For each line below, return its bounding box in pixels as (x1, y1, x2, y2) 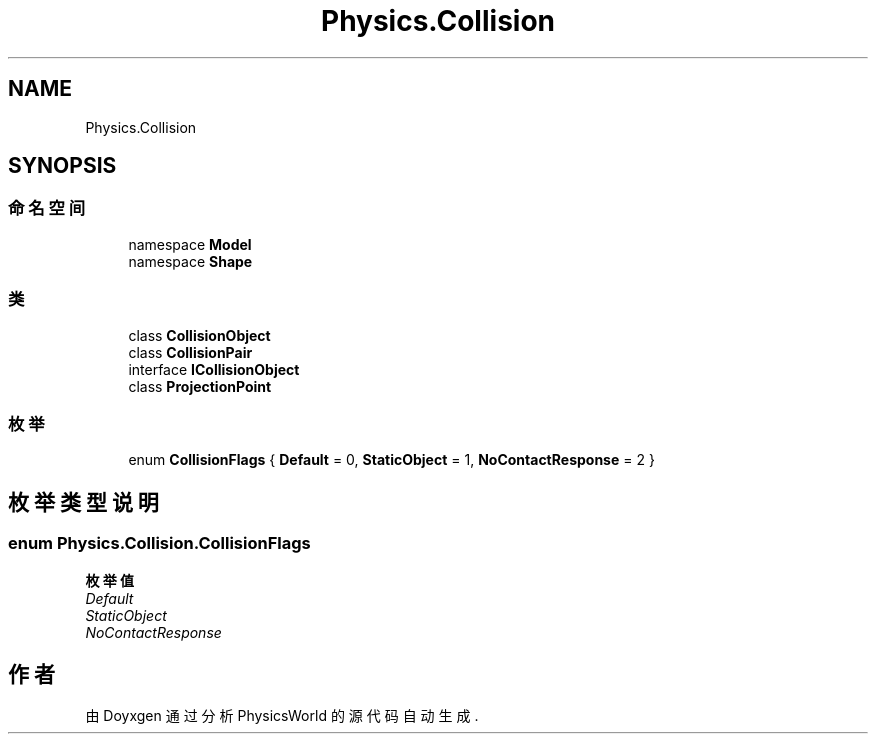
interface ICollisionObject (128, 360, 300, 378)
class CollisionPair (128, 343, 253, 361)
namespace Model (128, 235, 252, 253)
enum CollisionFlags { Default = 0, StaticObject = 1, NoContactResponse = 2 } (128, 451, 655, 469)
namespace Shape (128, 252, 253, 270)
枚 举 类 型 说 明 (8, 489, 159, 515)
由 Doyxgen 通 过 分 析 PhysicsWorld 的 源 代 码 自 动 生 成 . (85, 707, 479, 725)
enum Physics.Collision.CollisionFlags (8, 533, 311, 554)
